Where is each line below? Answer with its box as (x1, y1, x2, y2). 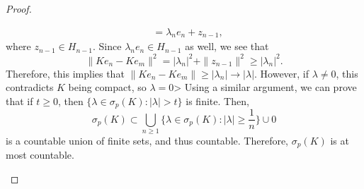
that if (6, 93, 33, 108)
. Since (93, 39, 122, 54)
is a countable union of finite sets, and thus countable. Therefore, (6, 133, 289, 147)
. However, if (254, 66, 309, 80)
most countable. (6, 147, 74, 162)
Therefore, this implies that (6, 66, 125, 80)
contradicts (6, 80, 54, 94)
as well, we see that (185, 39, 269, 54)
